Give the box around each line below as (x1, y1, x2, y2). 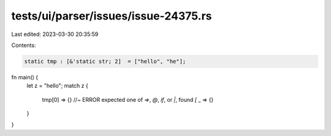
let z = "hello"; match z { (26, 82, 88, 90)
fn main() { (11, 73, 39, 81)
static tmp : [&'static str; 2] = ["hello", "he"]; (24, 58, 186, 65)
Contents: (11, 41, 36, 49)
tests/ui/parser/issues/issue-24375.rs (11, 9, 212, 23)
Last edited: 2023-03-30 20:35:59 (11, 30, 99, 38)
